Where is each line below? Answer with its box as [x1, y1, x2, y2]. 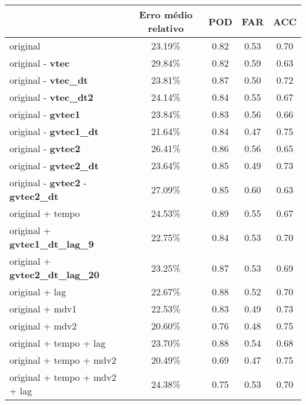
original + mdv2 [9, 319, 77, 332]
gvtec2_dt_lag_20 [9, 268, 99, 281]
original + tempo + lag [9, 336, 106, 350]
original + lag [9, 285, 66, 298]
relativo [148, 21, 184, 35]
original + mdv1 [9, 302, 77, 315]
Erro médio [139, 8, 193, 21]
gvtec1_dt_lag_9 [9, 237, 94, 251]
